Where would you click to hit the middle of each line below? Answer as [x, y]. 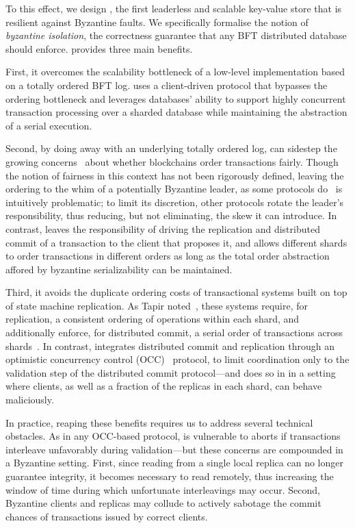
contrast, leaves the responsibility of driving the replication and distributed [163, 228]
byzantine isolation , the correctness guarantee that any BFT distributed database [176, 35]
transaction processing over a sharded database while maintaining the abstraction [176, 112]
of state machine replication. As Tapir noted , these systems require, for [157, 305]
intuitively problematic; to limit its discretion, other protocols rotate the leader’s [175, 202]
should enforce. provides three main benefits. [99, 48]
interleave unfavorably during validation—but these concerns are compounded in [174, 449]
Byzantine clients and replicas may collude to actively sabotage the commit [163, 503]
